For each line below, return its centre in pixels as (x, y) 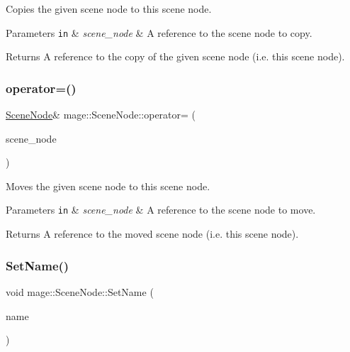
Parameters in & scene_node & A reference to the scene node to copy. (159, 32)
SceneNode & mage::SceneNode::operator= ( (101, 115)
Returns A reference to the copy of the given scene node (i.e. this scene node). (175, 56)
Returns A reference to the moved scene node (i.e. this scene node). (152, 234)
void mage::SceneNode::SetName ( (80, 291)
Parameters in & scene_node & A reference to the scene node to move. (161, 210)
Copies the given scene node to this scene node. (109, 9)
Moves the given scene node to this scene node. (108, 186)
